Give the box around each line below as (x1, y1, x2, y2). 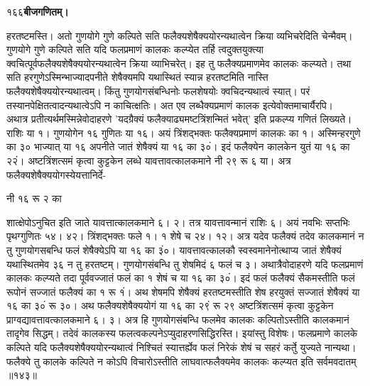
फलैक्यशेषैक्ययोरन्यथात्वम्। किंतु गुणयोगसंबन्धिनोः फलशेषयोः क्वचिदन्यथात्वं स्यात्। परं (6, 83, 310, 98)
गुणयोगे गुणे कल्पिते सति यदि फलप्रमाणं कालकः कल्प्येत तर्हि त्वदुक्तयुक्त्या (6, 42, 263, 57)
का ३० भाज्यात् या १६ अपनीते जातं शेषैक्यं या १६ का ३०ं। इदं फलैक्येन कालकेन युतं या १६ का (6, 139, 350, 154)
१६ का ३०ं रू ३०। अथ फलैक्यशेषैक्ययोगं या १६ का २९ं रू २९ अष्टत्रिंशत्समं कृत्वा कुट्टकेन (6, 298, 334, 313)
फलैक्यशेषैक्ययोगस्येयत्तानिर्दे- (6, 167, 107, 182)
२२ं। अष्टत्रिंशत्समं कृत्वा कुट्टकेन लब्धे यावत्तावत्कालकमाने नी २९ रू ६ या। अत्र (6, 153, 291, 167)
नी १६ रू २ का (6, 191, 62, 206)
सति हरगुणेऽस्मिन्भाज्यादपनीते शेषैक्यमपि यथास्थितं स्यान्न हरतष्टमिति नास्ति (6, 70, 268, 84)
